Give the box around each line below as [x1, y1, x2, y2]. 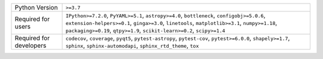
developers [14, 42, 47, 49]
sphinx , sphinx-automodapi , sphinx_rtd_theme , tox [65, 42, 199, 49]
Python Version [14, 4, 58, 11]
